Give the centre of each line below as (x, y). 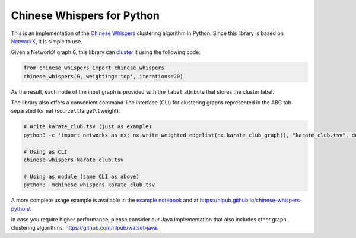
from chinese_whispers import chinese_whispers (94, 68)
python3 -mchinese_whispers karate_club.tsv (89, 185)
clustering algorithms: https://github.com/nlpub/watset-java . (85, 228)
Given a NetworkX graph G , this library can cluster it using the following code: (106, 52)
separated (23, 111)
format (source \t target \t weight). (79, 111)
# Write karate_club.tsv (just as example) (88, 127)
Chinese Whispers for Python (85, 15)
